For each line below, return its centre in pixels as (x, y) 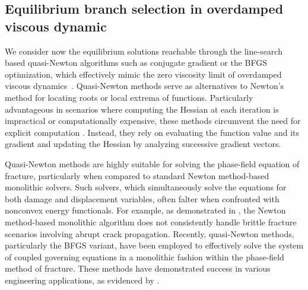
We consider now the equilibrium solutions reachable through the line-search (144, 51)
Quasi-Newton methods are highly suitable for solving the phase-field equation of (152, 163)
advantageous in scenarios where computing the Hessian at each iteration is (142, 109)
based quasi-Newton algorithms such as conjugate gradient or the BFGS (136, 63)
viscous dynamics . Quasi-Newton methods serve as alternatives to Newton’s (145, 86)
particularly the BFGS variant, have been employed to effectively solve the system (154, 245)
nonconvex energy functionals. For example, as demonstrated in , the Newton (145, 210)
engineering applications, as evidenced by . (82, 280)
